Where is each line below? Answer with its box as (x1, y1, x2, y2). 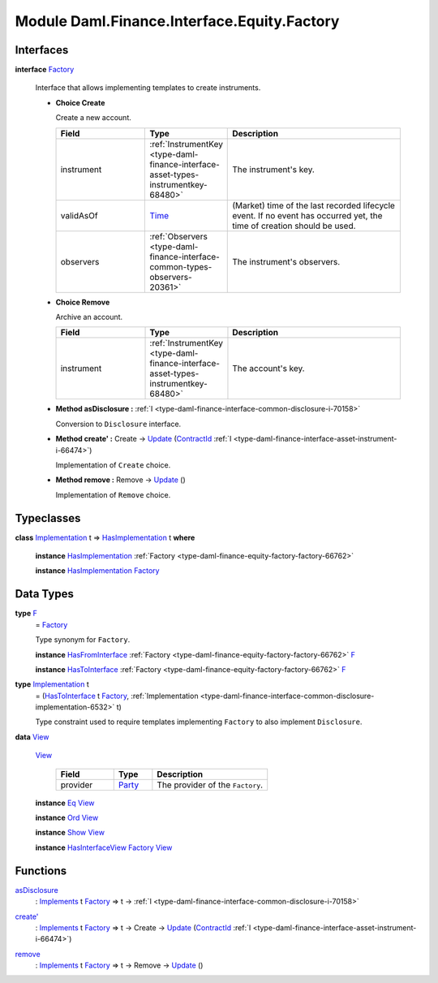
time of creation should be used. (232, 220, 356, 231)
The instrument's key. (232, 163, 316, 175)
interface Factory (15, 65, 75, 75)
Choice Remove (55, 297, 110, 307)
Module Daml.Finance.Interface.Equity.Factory (15, 12, 340, 30)
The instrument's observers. (232, 256, 341, 267)
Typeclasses (15, 511, 81, 525)
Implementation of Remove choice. (55, 489, 171, 499)
